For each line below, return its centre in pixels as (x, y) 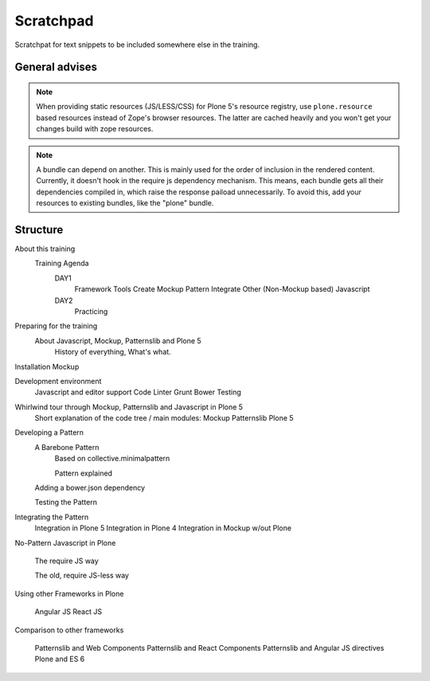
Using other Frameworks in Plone (69, 593)
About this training (45, 249)
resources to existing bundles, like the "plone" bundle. (125, 203)
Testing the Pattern (66, 503)
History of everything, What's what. (113, 352)
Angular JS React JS (68, 612)
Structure (39, 230)
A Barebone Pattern (67, 447)
